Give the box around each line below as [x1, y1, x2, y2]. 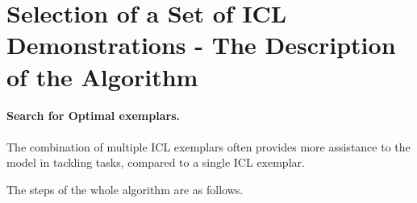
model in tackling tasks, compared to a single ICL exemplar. [6, 154, 305, 171]
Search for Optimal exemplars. [6, 107, 180, 124]
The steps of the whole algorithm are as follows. [6, 180, 244, 197]
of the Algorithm [6, 60, 198, 93]
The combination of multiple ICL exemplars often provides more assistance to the [6, 138, 411, 155]
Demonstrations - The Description [6, 28, 396, 61]
